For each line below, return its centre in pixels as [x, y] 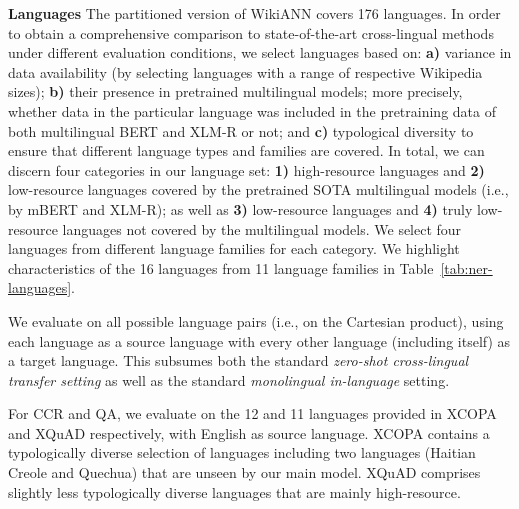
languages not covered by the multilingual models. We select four [262, 228]
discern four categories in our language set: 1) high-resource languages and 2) [246, 169]
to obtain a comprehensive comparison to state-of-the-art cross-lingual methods [251, 32]
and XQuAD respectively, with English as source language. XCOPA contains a [249, 432]
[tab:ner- [466, 267]
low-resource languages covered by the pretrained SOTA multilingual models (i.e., [258, 189]
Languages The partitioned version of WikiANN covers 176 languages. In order [254, 13]
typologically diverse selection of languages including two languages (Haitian [242, 452]
